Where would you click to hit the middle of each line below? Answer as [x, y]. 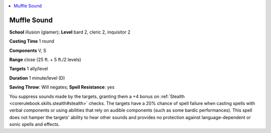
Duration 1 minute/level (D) [37, 78]
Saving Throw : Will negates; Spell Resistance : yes [62, 87]
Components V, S [28, 50]
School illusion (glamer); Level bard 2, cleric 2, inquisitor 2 [70, 32]
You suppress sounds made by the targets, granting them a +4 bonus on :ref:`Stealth [97, 96]
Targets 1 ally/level [29, 69]
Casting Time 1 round [32, 41]
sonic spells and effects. [34, 124]
